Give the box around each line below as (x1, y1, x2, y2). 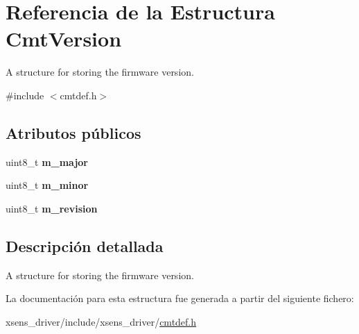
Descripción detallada (6, 235, 164, 256)
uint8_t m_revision (6, 201, 98, 215)
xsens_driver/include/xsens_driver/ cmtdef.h (6, 314, 197, 328)
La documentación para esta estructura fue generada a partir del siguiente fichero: (6, 291, 354, 306)
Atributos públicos (6, 122, 141, 143)
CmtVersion (6, 24, 122, 53)
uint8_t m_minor (6, 178, 89, 192)
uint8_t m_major (6, 154, 88, 169)
